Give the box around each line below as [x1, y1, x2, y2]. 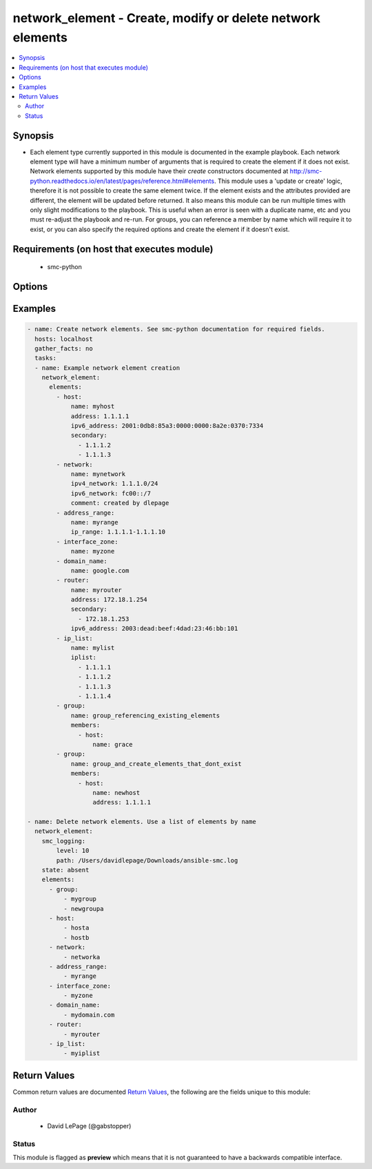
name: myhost [70, 402, 115, 411]
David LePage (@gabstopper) [47, 1121, 132, 1130]
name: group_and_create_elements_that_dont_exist [70, 760, 242, 767]
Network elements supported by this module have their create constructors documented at [30, 167, 289, 175]
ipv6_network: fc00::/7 [70, 489, 152, 497]
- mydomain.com [63, 1011, 115, 1019]
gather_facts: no [34, 344, 93, 352]
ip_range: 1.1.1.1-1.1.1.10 [70, 528, 165, 536]
